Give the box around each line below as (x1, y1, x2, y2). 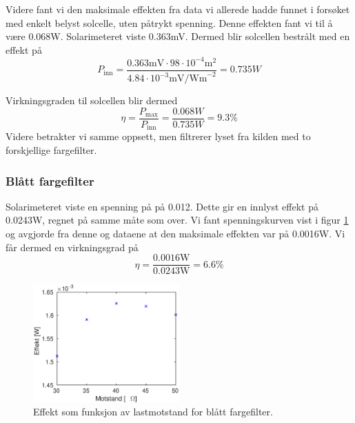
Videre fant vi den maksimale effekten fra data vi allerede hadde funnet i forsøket (6, 2, 350, 16)
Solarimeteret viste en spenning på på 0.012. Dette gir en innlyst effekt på (6, 199, 318, 213)
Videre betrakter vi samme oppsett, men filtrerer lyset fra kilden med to (6, 129, 311, 144)
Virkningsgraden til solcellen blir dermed (6, 93, 178, 108)
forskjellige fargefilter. (6, 142, 97, 157)
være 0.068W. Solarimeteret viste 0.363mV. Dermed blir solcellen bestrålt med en (6, 29, 350, 43)
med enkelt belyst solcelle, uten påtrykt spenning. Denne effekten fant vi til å (6, 15, 333, 30)
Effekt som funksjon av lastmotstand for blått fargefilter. (33, 404, 273, 419)
